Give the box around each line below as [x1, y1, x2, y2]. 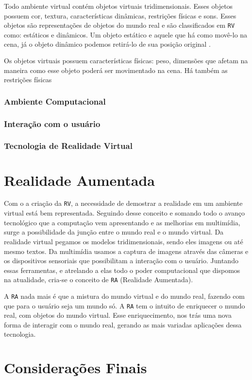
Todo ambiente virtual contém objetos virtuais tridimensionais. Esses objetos [4, 1, 233, 11]
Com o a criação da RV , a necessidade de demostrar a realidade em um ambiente [4, 198, 243, 208]
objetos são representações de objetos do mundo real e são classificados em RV [4, 20, 235, 30]
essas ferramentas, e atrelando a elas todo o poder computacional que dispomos [4, 265, 240, 275]
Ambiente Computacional [4, 95, 106, 107]
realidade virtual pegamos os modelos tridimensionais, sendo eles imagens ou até [4, 236, 243, 246]
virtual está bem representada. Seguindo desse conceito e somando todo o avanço [4, 208, 245, 218]
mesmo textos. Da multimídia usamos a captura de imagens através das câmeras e [4, 246, 249, 256]
